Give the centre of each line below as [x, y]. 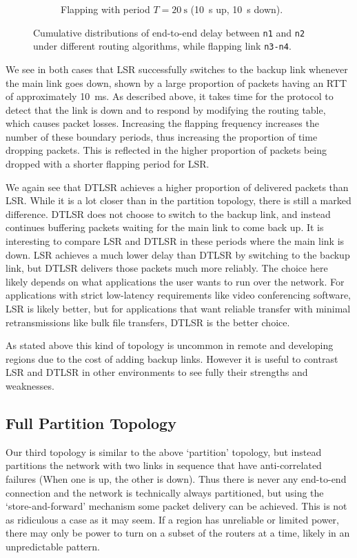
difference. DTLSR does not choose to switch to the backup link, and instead [168, 213]
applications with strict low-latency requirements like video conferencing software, [178, 295]
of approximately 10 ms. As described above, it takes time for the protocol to [170, 96]
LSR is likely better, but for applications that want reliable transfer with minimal [178, 308]
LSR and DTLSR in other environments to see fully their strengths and [157, 372]
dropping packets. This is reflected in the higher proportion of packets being [166, 150]
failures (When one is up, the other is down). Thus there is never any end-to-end [176, 478]
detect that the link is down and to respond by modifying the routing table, [166, 109]
